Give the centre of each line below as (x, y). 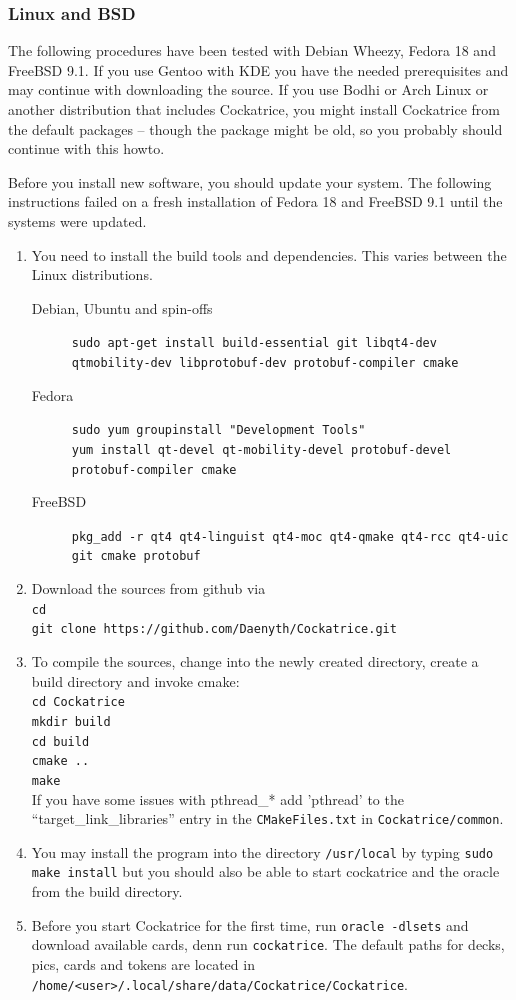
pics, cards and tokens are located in (143, 963)
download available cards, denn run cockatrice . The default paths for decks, (268, 944)
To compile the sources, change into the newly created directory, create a (255, 661)
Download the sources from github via (148, 588)
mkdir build (71, 721)
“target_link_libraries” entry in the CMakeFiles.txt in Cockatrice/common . (267, 818)
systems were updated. (77, 220)
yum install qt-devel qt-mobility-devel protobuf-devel (261, 449)
